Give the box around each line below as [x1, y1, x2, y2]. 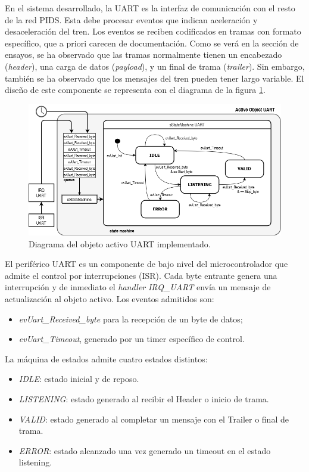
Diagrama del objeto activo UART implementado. [29, 237, 211, 250]
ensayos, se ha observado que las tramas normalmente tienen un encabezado [5, 48, 282, 61]
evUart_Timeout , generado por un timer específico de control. [18, 333, 245, 345]
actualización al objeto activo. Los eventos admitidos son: [5, 293, 214, 305]
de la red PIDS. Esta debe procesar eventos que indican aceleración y [5, 13, 258, 26]
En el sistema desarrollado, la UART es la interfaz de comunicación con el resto [5, 2, 295, 14]
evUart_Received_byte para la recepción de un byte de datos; [18, 312, 243, 325]
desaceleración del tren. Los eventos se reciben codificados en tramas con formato [5, 25, 301, 38]
